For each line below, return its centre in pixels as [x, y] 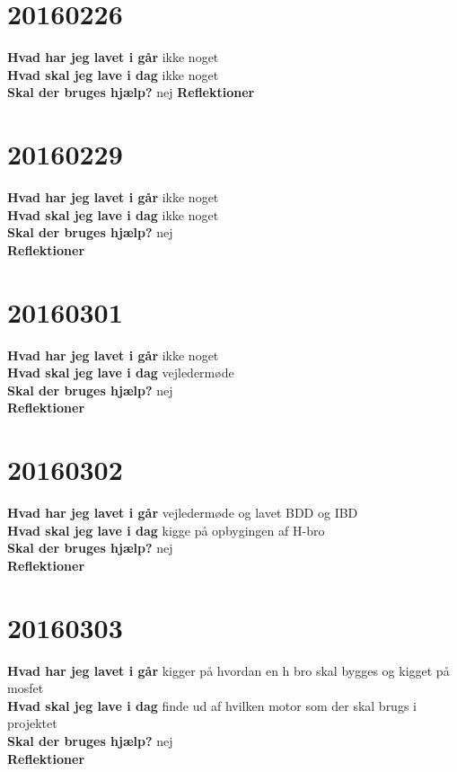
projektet [32, 723]
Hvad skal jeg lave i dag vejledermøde [121, 373]
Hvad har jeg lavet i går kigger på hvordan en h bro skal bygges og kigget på [228, 670]
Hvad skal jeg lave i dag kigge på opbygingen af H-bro [166, 530]
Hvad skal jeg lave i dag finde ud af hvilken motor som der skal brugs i [212, 705]
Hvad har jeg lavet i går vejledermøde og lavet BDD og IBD [183, 513]
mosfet [26, 688]
